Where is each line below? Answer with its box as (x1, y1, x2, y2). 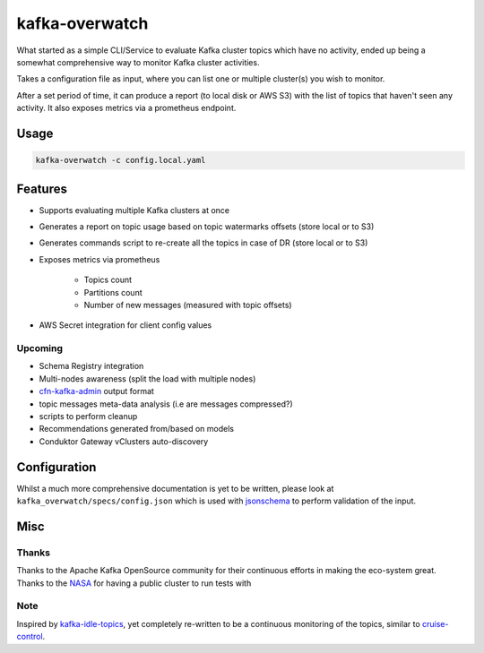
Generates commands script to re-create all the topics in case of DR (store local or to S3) (39, 237, 368, 248)
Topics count (83, 274, 133, 286)
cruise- (421, 618, 449, 629)
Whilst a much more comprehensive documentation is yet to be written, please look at (16, 483, 334, 494)
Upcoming (16, 342, 63, 355)
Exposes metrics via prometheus (39, 253, 160, 264)
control (16, 632, 44, 642)
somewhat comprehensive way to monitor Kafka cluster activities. (16, 56, 260, 67)
